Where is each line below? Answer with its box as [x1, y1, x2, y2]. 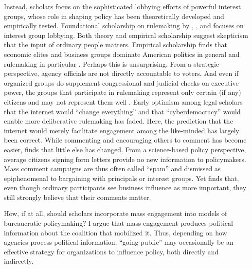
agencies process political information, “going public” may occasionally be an [4, 237, 234, 247]
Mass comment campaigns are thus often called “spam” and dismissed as [4, 163, 221, 174]
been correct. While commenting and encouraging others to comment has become [4, 135, 247, 145]
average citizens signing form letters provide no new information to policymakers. [4, 154, 246, 164]
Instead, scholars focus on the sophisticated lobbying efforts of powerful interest [4, 1, 241, 11]
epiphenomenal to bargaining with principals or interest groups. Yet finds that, [4, 173, 239, 183]
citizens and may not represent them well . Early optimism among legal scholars [4, 96, 243, 107]
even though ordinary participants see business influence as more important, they [4, 182, 247, 193]
